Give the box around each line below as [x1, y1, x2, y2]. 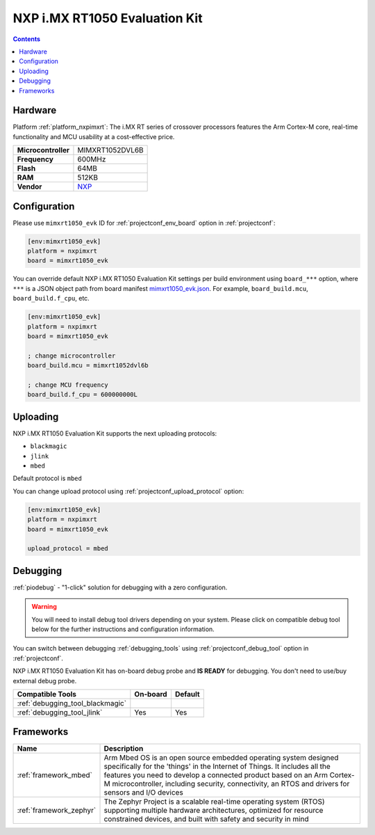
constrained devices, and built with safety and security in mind [103, 814, 309, 824]
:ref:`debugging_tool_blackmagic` [17, 698, 127, 708]
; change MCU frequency [27, 381, 109, 389]
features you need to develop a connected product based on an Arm [103, 770, 328, 780]
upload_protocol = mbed [27, 545, 109, 552]
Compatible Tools [17, 689, 76, 699]
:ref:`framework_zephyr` [17, 806, 97, 816]
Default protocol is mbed [12, 474, 83, 483]
